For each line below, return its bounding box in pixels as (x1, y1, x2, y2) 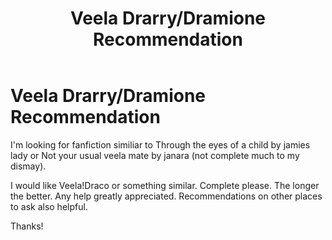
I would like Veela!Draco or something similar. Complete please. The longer (10, 179, 320, 191)
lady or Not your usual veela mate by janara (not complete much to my (10, 149, 300, 161)
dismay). (10, 160, 47, 172)
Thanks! (10, 220, 44, 232)
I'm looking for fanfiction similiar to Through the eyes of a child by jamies (10, 138, 311, 151)
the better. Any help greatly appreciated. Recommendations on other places (10, 190, 323, 202)
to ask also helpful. (10, 200, 88, 212)
